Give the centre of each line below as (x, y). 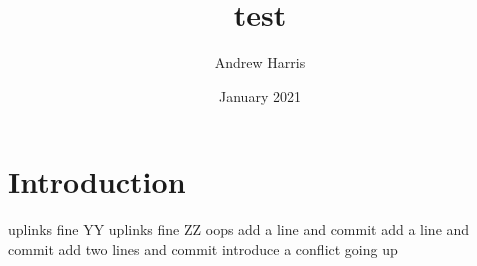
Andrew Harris (260, 62)
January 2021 (260, 95)
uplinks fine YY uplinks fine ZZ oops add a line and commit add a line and (239, 229)
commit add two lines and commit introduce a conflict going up (203, 248)
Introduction (97, 181)
